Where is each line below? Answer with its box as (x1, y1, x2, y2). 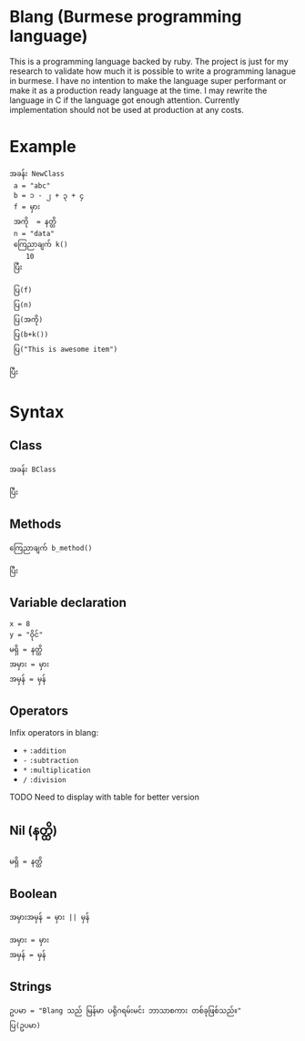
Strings (9, 979, 52, 995)
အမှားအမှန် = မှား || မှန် (9, 912, 90, 922)
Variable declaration (9, 595, 127, 611)
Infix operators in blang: (9, 727, 99, 738)
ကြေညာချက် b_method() (9, 543, 93, 552)
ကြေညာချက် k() (13, 240, 68, 249)
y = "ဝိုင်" (9, 630, 44, 639)
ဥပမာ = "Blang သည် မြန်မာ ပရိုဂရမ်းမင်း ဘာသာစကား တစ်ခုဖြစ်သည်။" (9, 1005, 242, 1015)
